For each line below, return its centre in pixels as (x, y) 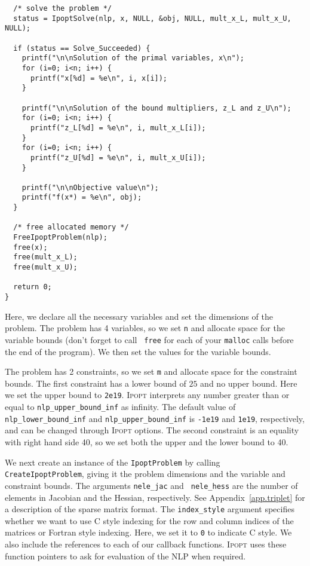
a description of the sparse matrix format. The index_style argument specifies (150, 509)
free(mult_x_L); (45, 257)
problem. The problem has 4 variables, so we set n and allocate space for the (145, 328)
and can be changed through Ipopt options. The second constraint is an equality (152, 430)
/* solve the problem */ (62, 8)
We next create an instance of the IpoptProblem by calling (113, 462)
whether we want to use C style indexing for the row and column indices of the (149, 520)
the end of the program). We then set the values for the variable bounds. (138, 351)
